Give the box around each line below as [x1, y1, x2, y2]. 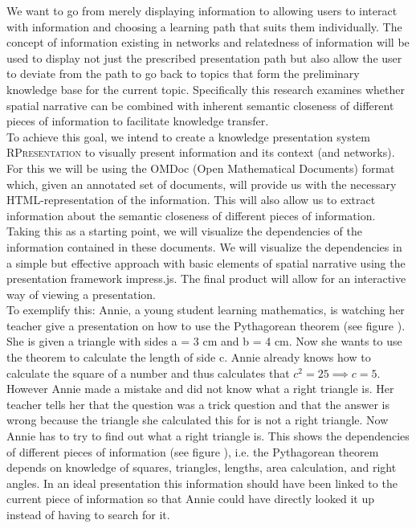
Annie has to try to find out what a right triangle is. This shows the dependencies [6, 428, 410, 444]
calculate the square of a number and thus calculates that [6, 364, 290, 381]
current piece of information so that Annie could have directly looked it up [6, 490, 374, 507]
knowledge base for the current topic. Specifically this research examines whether [6, 80, 405, 97]
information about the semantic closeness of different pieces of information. [6, 207, 376, 223]
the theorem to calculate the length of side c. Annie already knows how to [6, 349, 371, 366]
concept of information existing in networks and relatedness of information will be [6, 34, 410, 51]
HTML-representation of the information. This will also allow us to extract [6, 191, 376, 208]
